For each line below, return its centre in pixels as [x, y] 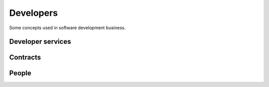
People [20, 73]
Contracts [25, 58]
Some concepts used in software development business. [67, 28]
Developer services [40, 42]
